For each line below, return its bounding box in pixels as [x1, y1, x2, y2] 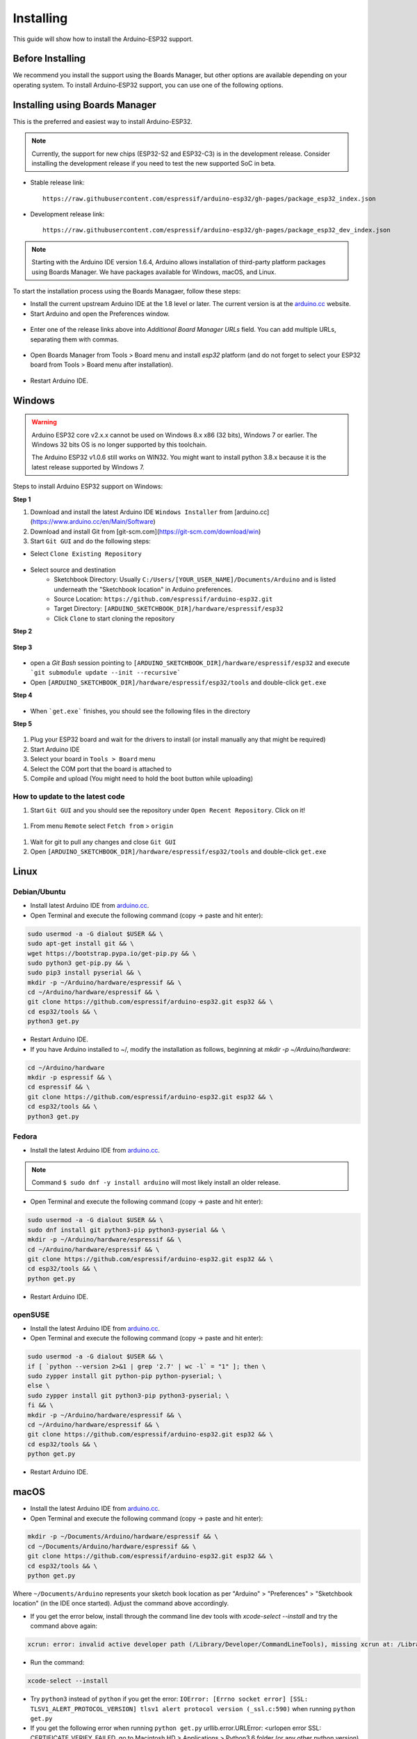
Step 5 [13, 719, 33, 728]
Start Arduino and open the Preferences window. [30, 310, 170, 318]
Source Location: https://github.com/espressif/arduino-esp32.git [54, 595, 273, 603]
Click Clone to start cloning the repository [54, 614, 175, 623]
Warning [31, 418, 57, 426]
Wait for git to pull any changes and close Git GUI [30, 838, 177, 846]
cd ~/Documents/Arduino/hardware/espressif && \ [27, 1542, 197, 1550]
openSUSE [13, 1310, 50, 1320]
